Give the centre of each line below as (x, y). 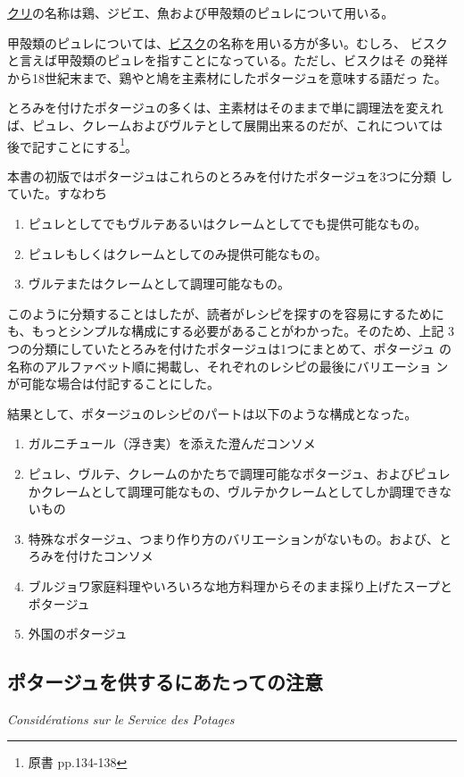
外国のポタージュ (78, 634)
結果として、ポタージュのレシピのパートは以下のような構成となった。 (212, 413)
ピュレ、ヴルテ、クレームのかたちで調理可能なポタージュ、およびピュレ (239, 473)
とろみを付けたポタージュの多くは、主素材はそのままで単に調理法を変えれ (225, 108)
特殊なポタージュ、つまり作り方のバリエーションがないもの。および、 (233, 538)
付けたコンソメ (109, 556)
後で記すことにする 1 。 (72, 145)
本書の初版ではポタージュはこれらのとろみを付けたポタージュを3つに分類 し (230, 175)
